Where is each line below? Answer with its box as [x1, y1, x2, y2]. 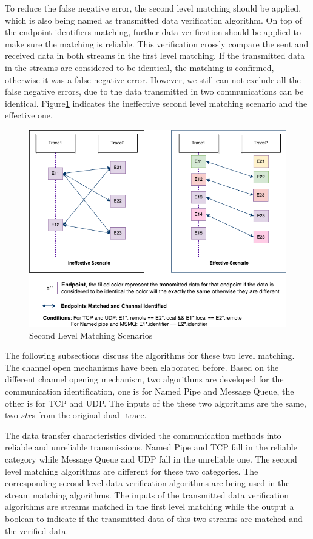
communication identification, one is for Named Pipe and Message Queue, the [5, 385, 294, 398]
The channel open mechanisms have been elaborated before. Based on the [5, 361, 279, 373]
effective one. [5, 109, 53, 121]
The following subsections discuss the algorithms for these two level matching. [5, 349, 295, 362]
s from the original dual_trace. [32, 408, 147, 421]
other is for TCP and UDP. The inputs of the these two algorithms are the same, [5, 396, 306, 409]
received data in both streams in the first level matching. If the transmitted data [5, 49, 305, 62]
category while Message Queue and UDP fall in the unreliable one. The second [5, 453, 297, 466]
